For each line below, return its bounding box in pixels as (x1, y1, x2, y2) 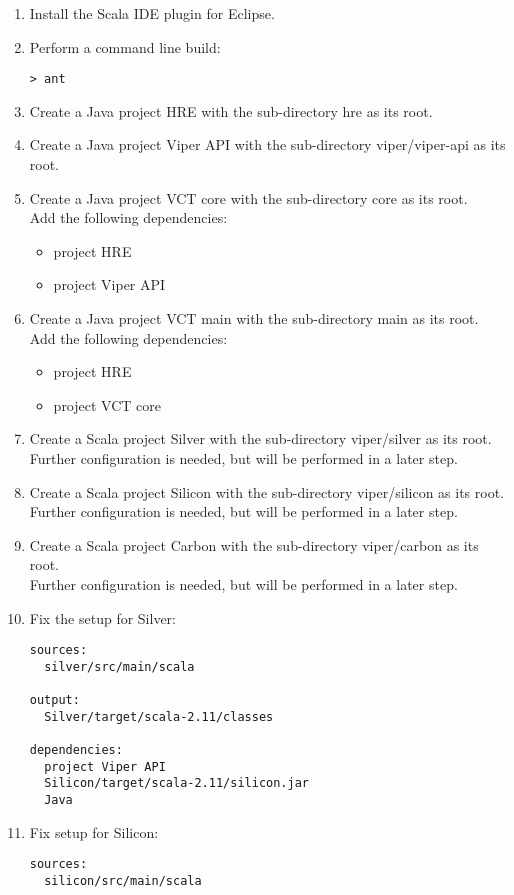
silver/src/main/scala (44, 659, 195, 674)
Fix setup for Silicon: (29, 821, 159, 842)
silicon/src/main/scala (44, 873, 202, 888)
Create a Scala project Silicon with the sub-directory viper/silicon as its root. (29, 481, 505, 502)
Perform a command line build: (29, 36, 221, 57)
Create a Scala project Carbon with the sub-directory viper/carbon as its (29, 534, 479, 555)
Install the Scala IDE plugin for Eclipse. (29, 3, 275, 23)
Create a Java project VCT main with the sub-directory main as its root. (29, 308, 479, 328)
